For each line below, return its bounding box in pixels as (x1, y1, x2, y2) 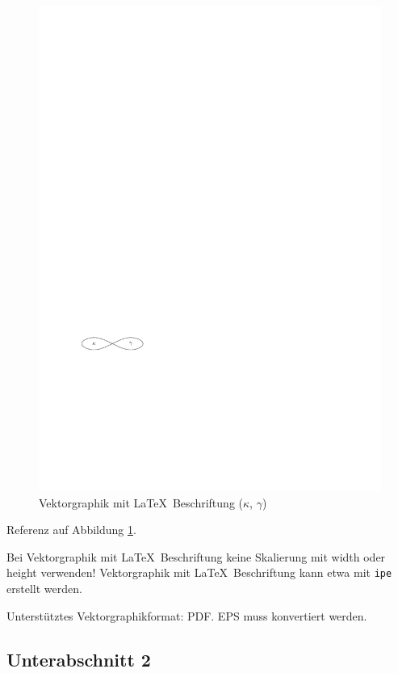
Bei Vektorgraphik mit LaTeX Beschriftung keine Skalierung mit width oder (6, 548, 386, 565)
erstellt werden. (6, 579, 82, 596)
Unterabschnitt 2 (6, 646, 151, 671)
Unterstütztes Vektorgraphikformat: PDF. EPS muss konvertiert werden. (6, 607, 367, 624)
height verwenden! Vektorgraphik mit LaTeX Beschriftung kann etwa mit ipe (6, 564, 392, 581)
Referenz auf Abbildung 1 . (6, 521, 136, 538)
